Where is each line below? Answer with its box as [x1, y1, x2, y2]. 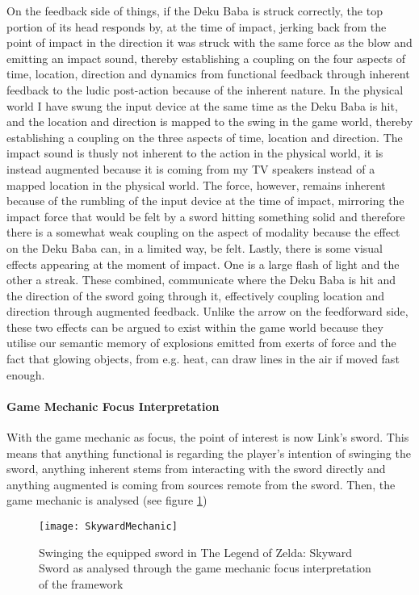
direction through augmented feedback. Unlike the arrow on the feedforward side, [6, 303, 409, 320]
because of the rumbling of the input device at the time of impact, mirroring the [6, 192, 404, 209]
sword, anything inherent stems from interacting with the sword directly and [6, 460, 386, 477]
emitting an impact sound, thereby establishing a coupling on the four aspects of [6, 49, 405, 66]
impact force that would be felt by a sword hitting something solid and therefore [6, 207, 405, 224]
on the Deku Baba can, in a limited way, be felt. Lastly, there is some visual [6, 239, 383, 256]
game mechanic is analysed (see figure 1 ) [6, 492, 207, 509]
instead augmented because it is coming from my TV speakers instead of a [6, 160, 375, 177]
